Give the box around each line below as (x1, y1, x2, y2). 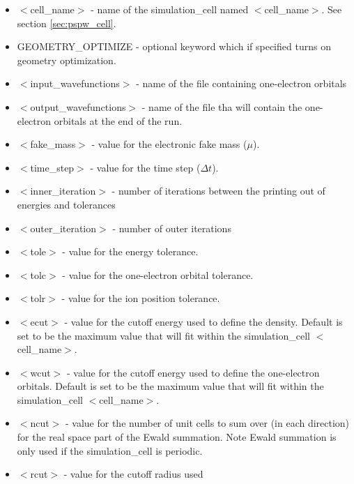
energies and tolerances (17, 197, 116, 211)
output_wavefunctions (30, 99, 126, 114)
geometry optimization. (17, 52, 116, 67)
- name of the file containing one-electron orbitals (136, 76, 347, 91)
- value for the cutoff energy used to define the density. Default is (64, 314, 343, 328)
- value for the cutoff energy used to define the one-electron (66, 365, 320, 379)
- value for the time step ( (90, 160, 201, 174)
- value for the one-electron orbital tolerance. (62, 267, 254, 282)
